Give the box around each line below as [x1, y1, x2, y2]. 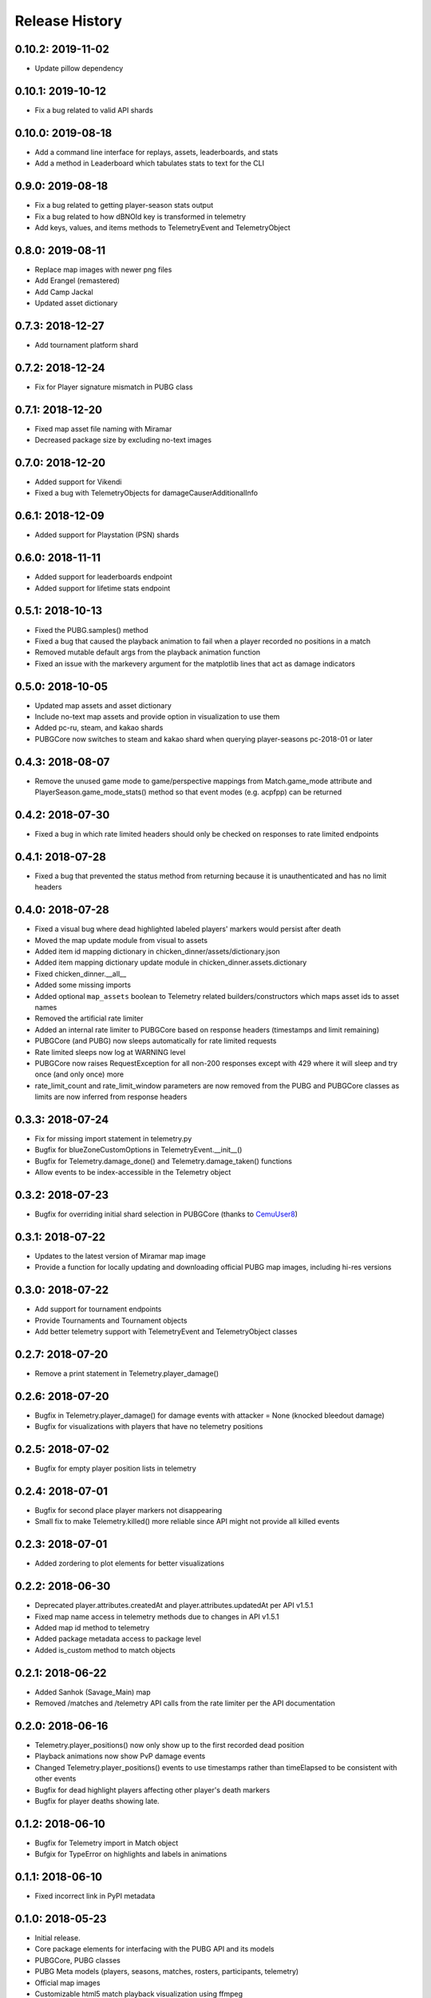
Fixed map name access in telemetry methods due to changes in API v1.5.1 [34, 1611, 279, 1622]
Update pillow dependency [34, 64, 124, 74]
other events [34, 1774, 77, 1784]
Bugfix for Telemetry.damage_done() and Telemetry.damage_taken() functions [34, 1156, 293, 1166]
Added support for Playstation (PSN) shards [34, 530, 180, 539]
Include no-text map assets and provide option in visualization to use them [34, 712, 280, 722]
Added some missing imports [34, 980, 132, 990]
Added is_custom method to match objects [34, 1645, 176, 1654]
